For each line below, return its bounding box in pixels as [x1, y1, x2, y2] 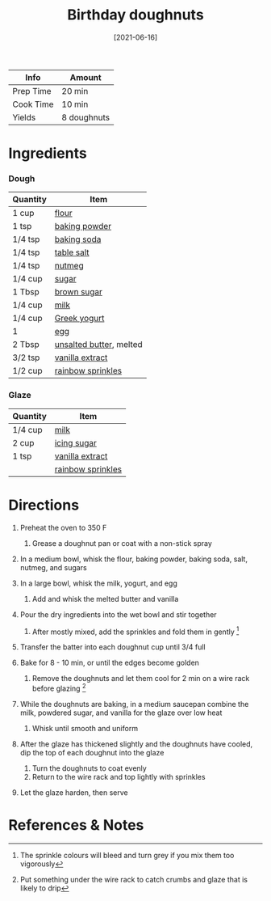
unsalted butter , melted [54, 339, 143, 350]
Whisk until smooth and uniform [31, 723, 139, 733]
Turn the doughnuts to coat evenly [31, 763, 147, 773]
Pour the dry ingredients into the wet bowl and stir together [19, 609, 217, 620]
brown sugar [54, 286, 103, 298]
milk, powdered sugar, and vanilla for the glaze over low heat [19, 708, 223, 717]
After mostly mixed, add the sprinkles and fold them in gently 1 [31, 625, 240, 637]
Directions [8, 496, 79, 514]
